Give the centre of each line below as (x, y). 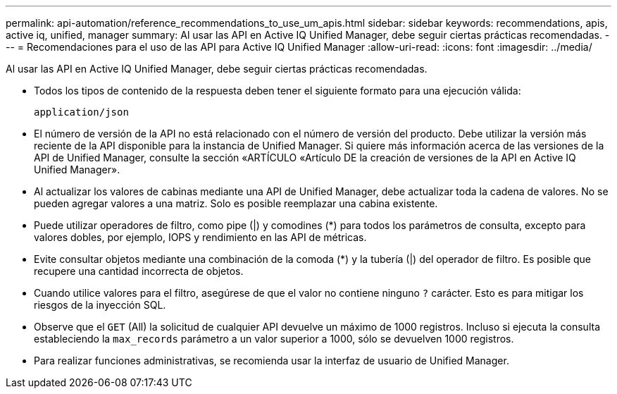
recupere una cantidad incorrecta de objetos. (139, 271)
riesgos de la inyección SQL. (100, 305)
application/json (81, 112)
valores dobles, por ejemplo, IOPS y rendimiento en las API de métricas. (200, 237)
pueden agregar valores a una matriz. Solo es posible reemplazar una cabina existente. (236, 203)
